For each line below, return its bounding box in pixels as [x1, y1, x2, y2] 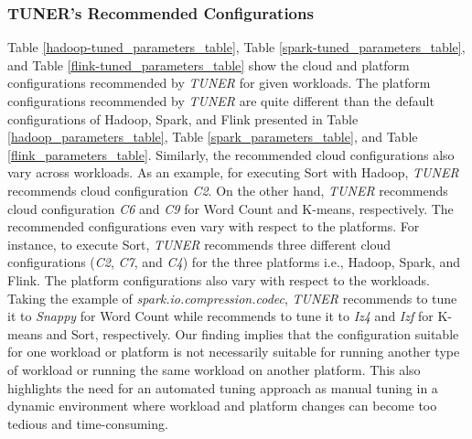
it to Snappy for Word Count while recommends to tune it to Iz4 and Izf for [7, 306, 434, 326]
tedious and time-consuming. [7, 413, 168, 433]
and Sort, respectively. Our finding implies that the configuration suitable [46, 324, 459, 343]
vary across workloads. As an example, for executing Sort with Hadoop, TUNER [7, 163, 459, 182]
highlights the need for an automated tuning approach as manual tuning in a [7, 378, 438, 397]
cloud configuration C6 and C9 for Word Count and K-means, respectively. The [7, 198, 454, 218]
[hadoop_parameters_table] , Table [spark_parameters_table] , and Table [7, 127, 418, 146]
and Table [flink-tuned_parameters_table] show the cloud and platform [7, 55, 410, 74]
